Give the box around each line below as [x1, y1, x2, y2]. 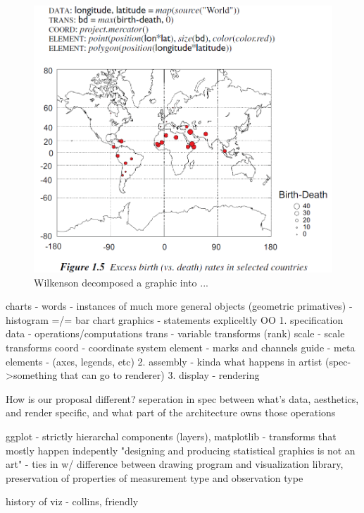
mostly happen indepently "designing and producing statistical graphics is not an [6, 442, 356, 457]
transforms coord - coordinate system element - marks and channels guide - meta [6, 339, 356, 354]
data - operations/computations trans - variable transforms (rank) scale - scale [6, 326, 345, 341]
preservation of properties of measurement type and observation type [6, 470, 303, 485]
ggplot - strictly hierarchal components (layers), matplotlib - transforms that [6, 428, 337, 443]
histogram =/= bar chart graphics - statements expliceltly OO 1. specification [6, 312, 344, 327]
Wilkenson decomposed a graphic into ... [34, 274, 208, 289]
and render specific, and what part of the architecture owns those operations [6, 405, 336, 420]
